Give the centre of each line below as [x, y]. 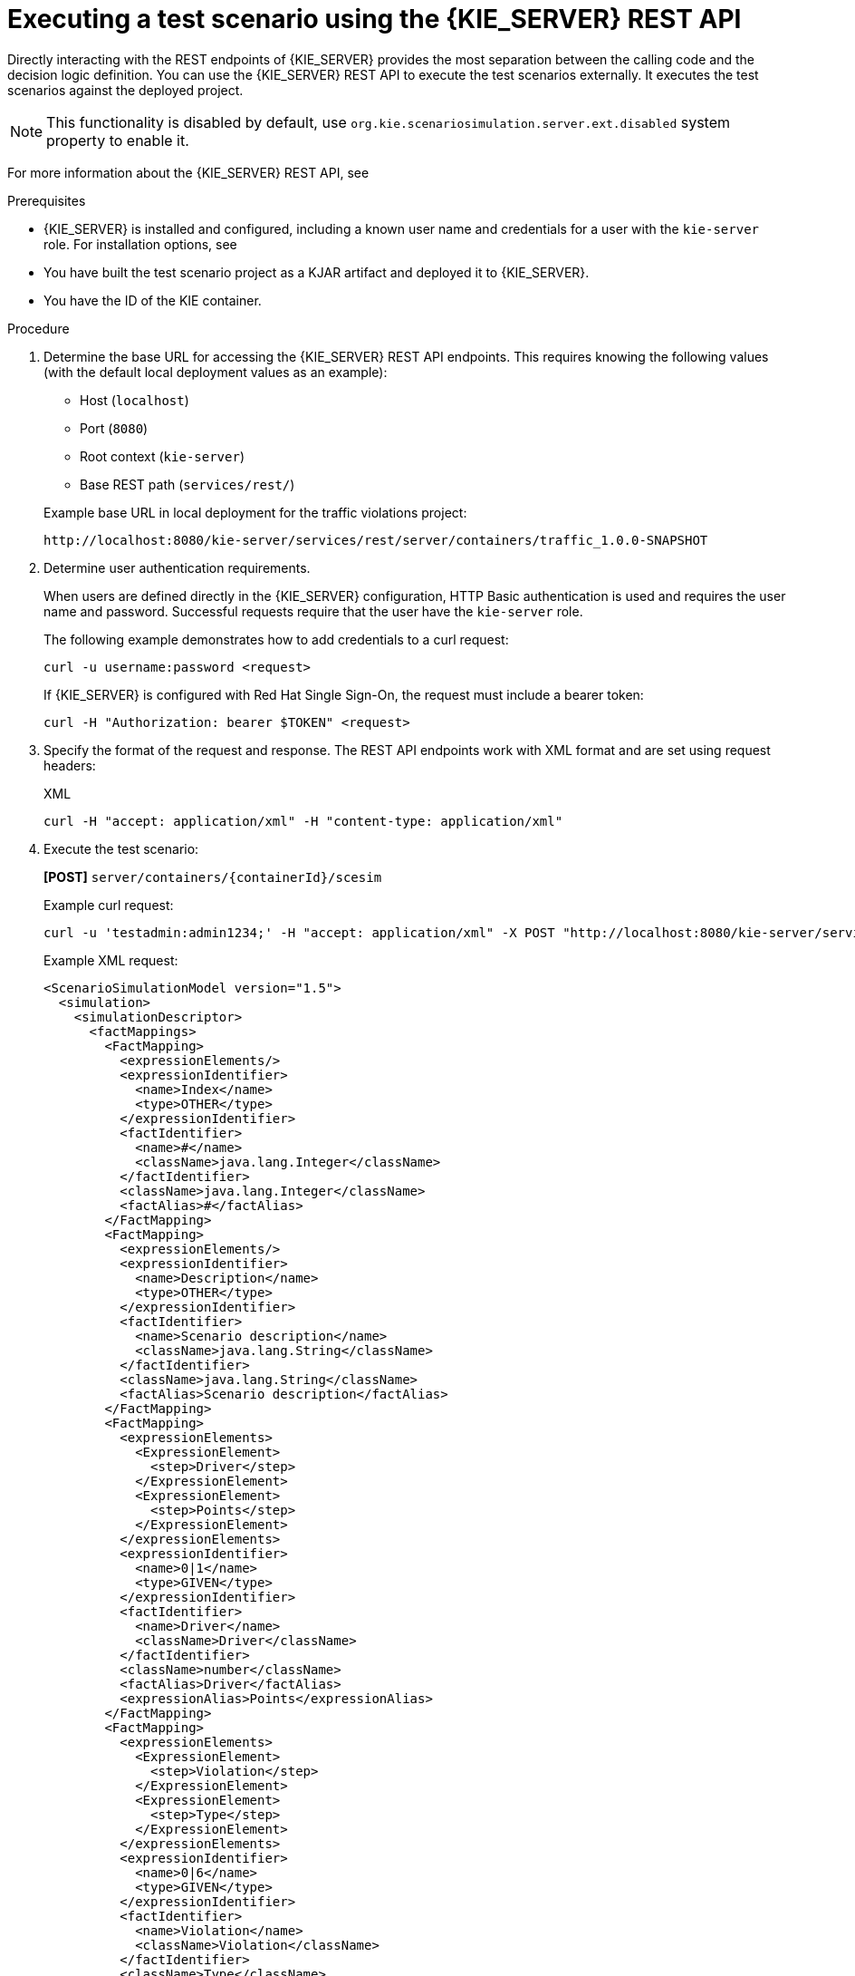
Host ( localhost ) [134, 400]
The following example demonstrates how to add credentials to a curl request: [276, 639]
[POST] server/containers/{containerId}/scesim [213, 877]
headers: [70, 765]
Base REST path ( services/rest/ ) [187, 484]
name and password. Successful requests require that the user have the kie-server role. [313, 611]
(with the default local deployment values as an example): [216, 372]
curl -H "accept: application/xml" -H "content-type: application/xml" [303, 821]
